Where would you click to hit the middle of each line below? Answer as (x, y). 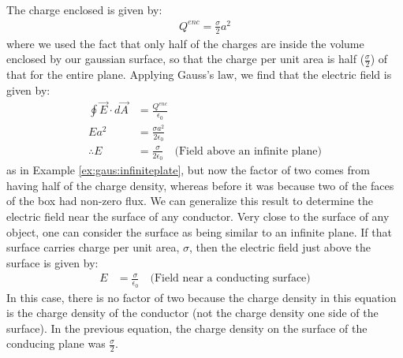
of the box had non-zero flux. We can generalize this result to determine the (190, 201)
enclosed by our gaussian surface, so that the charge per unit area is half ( (186, 59)
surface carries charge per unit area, (93, 247)
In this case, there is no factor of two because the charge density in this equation (201, 297)
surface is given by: (52, 262)
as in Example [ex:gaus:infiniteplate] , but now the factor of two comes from (188, 170)
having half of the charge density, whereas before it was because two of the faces (200, 185)
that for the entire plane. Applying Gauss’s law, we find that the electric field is (199, 74)
